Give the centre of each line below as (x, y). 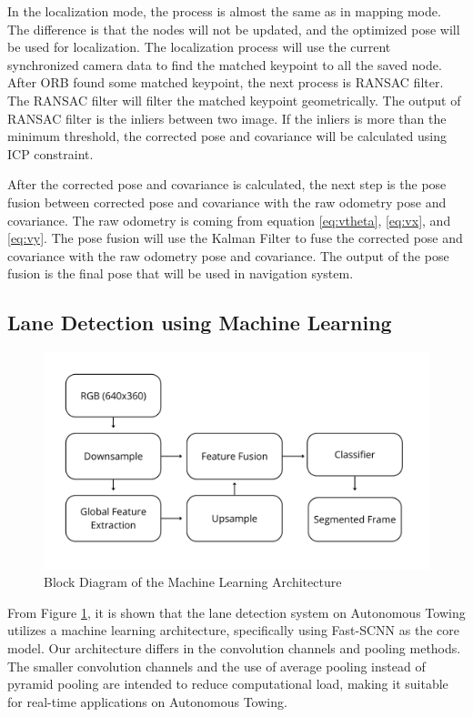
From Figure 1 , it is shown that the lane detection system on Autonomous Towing (236, 612)
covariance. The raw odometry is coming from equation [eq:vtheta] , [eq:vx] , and (229, 220)
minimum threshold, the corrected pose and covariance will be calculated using (227, 136)
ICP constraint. (50, 153)
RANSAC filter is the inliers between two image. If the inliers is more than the (227, 118)
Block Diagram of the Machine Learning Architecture (193, 582)
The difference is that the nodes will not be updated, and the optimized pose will (234, 29)
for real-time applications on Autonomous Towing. (147, 701)
